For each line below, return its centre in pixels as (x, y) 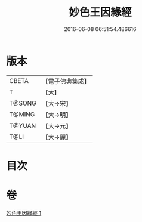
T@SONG (23, 103)
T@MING (22, 114)
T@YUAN (23, 125)
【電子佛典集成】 (66, 81)
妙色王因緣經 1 (24, 213)
